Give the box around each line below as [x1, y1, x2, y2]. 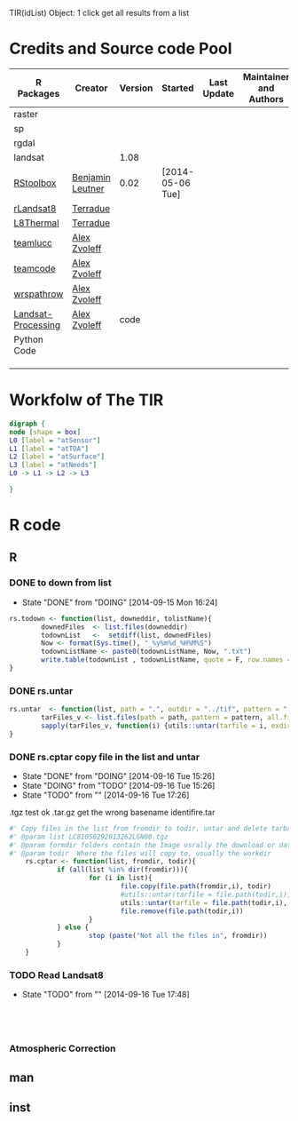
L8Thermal [13, 217, 59, 229]
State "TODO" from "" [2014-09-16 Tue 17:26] [21, 790, 190, 800]
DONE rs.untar [9, 684, 74, 696]
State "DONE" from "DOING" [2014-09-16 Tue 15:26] [21, 770, 216, 781]
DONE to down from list [9, 576, 113, 589]
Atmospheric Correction [9, 1043, 116, 1055]
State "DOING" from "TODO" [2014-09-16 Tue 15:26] [21, 780, 216, 791]
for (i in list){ [88, 874, 153, 883]
